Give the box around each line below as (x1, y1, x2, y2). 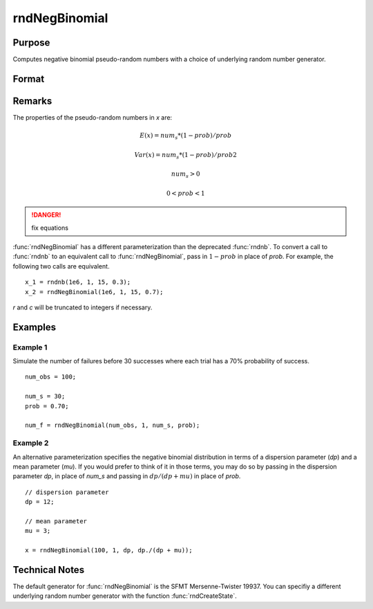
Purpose (12, 37, 50, 48)
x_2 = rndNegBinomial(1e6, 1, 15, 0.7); (25, 288, 164, 296)
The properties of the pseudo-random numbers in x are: (12, 113, 173, 121)
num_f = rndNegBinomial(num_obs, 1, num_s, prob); (25, 421, 200, 429)
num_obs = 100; (25, 373, 77, 381)
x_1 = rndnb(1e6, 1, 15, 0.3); (25, 278, 131, 287)
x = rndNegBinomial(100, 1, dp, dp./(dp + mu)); (25, 547, 193, 554)
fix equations (31, 224, 69, 232)
